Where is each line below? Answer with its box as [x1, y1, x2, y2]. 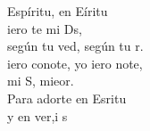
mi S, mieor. [7, 71, 74, 90]
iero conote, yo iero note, [7, 53, 143, 72]
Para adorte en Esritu [7, 88, 127, 107]
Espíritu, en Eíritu [7, 2, 108, 20]
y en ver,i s [7, 106, 68, 125]
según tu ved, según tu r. [7, 37, 144, 55]
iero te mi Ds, [7, 19, 82, 37]
